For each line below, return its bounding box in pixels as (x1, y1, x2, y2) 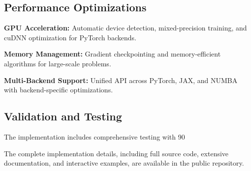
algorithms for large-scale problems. (4, 58, 111, 68)
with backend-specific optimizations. (4, 85, 113, 95)
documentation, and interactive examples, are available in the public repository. (4, 158, 244, 168)
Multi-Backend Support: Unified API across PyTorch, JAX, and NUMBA (4, 75, 238, 85)
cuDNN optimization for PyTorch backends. (4, 32, 136, 42)
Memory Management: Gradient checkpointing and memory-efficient (4, 49, 221, 59)
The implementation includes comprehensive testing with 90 (4, 131, 185, 142)
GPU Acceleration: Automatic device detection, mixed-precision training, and (4, 23, 247, 33)
